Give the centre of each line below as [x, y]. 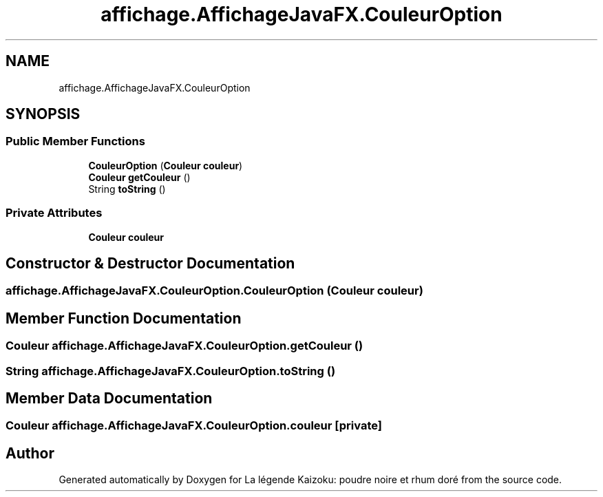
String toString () [127, 189]
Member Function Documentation [124, 318]
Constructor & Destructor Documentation [150, 263]
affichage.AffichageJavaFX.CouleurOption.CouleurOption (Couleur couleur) [214, 291]
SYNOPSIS [43, 114]
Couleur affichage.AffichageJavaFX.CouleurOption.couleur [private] [194, 426]
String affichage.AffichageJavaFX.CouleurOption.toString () [171, 371]
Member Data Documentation [109, 399]
